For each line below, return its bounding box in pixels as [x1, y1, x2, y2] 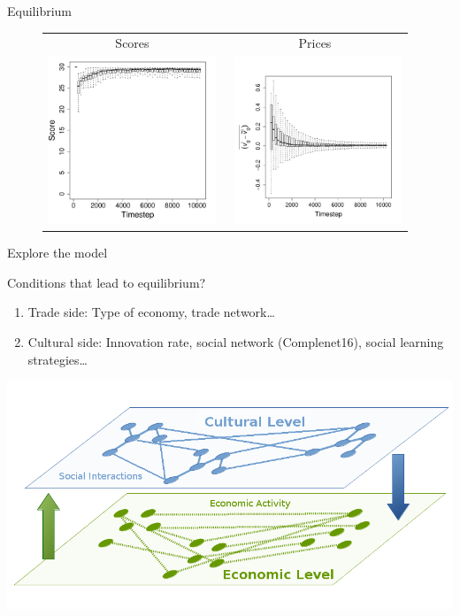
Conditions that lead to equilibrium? [7, 273, 206, 291]
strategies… [27, 350, 88, 368]
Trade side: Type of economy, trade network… [27, 303, 275, 321]
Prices [298, 34, 332, 52]
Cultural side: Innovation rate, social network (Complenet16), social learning [27, 333, 444, 351]
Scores [115, 34, 149, 52]
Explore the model [7, 243, 108, 262]
